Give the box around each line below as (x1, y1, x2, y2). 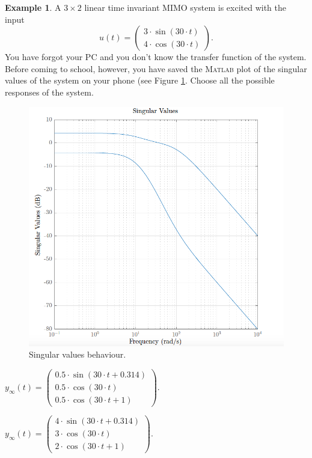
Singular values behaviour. (29, 348, 126, 361)
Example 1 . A (5, 1, 61, 13)
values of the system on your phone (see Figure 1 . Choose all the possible (5, 74, 275, 87)
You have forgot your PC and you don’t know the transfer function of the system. (5, 50, 307, 63)
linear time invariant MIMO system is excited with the (84, 1, 286, 13)
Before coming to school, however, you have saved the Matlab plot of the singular (5, 62, 307, 75)
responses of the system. (5, 85, 94, 98)
